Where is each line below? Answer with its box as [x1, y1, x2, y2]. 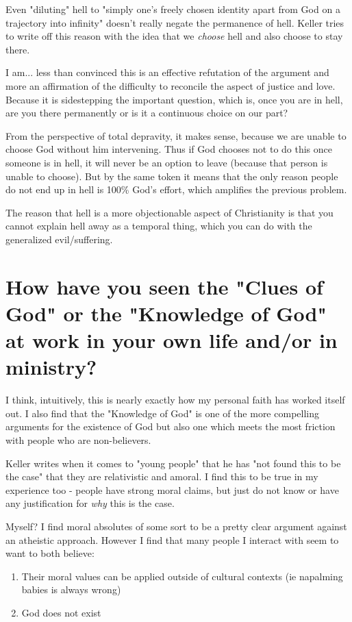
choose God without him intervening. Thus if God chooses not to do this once [5, 142, 333, 156]
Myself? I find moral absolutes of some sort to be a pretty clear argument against [5, 519, 347, 533]
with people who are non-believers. [5, 432, 151, 447]
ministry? [5, 353, 97, 381]
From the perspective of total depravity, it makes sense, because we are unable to [5, 128, 347, 142]
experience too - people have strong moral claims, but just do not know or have [5, 482, 339, 497]
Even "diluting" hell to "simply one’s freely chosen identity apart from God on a [5, 2, 340, 16]
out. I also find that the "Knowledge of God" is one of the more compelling [5, 406, 319, 420]
